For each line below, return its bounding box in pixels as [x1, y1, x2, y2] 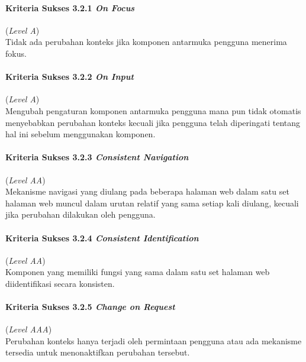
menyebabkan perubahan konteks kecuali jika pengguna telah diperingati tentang [5, 116, 301, 128]
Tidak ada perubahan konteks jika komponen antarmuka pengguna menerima [5, 35, 287, 48]
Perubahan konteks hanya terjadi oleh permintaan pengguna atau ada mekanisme [5, 334, 302, 347]
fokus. [5, 47, 27, 59]
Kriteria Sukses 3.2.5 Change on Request [5, 300, 175, 313]
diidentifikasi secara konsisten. [5, 277, 115, 289]
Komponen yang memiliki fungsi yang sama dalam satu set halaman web [5, 266, 270, 278]
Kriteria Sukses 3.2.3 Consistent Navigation [5, 151, 189, 163]
